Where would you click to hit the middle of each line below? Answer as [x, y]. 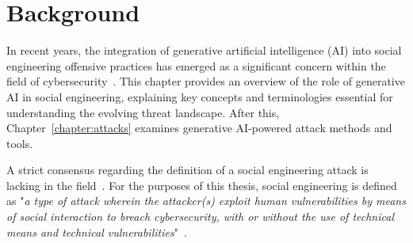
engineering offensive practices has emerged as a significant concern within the [196, 65]
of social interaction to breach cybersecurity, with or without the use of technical [200, 216]
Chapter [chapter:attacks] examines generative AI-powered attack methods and [199, 128]
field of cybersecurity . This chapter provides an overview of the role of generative [206, 81]
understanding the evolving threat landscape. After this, [143, 112]
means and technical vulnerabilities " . [97, 232]
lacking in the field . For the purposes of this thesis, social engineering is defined [202, 185]
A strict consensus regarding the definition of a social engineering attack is [187, 170]
